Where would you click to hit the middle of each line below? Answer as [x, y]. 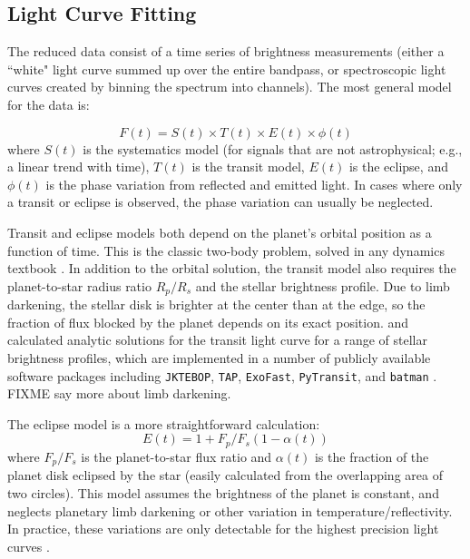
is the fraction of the [372, 456]
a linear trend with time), [78, 167]
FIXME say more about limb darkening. [119, 393]
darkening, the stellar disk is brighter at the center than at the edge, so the [216, 304]
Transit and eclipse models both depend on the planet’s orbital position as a [220, 232]
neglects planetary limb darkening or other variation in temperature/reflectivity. [230, 510]
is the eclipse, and [398, 167]
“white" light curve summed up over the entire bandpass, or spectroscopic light [227, 69]
